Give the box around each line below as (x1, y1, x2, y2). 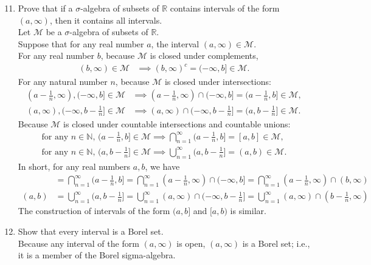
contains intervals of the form (170, 2, 280, 14)
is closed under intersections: (164, 75, 271, 87)
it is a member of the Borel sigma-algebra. (18, 249, 176, 261)
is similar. (230, 204, 266, 217)
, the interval (151, 37, 199, 50)
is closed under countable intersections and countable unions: (63, 117, 291, 130)
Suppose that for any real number (18, 37, 144, 50)
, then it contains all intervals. (49, 13, 162, 26)
